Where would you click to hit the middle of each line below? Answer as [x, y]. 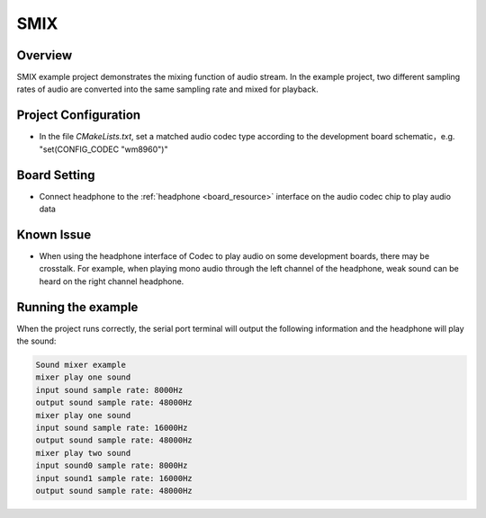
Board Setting [56, 175]
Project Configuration [79, 116]
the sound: [36, 341]
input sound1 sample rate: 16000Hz [114, 478]
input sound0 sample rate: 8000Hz [112, 466]
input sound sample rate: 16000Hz [112, 428]
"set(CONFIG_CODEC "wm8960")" [103, 149]
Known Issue [54, 234]
